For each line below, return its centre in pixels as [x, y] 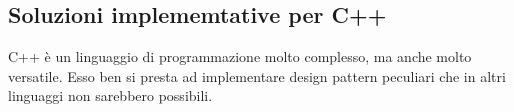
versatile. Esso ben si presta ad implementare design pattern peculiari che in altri [257, 75]
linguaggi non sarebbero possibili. [110, 95]
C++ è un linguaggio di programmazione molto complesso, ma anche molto [240, 56]
